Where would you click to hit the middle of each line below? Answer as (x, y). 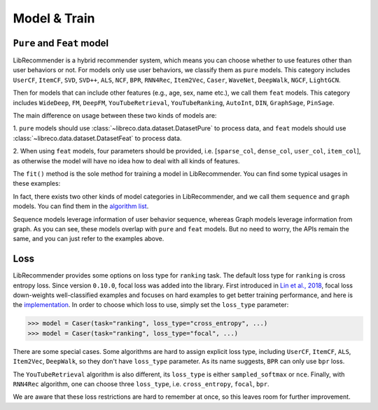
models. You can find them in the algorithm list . (81, 206)
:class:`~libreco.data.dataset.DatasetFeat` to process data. (97, 138)
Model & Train (54, 18)
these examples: (37, 184)
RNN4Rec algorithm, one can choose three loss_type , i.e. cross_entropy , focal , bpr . (141, 384)
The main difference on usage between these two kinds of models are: (115, 116)
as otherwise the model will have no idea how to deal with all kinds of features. (126, 160)
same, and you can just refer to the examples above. (89, 239)
